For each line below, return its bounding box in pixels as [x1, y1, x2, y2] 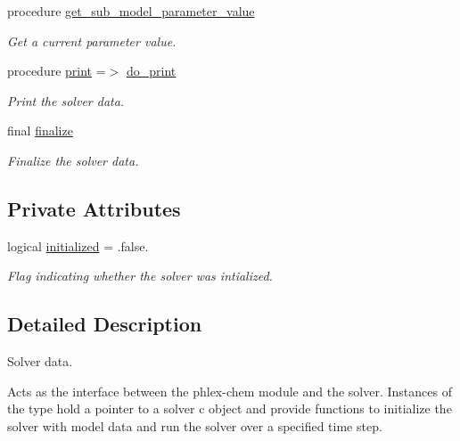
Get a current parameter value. [7, 31, 177, 50]
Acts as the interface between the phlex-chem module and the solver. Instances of [7, 381, 452, 400]
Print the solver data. [7, 91, 125, 110]
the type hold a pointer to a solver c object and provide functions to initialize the [7, 399, 452, 418]
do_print [126, 61, 177, 80]
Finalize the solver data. [7, 151, 139, 169]
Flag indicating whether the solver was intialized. [7, 266, 273, 285]
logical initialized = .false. [7, 236, 149, 255]
